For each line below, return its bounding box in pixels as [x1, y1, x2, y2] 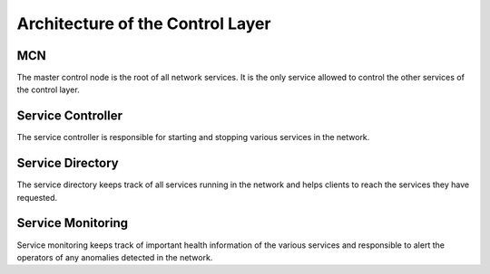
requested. [16, 192, 58, 203]
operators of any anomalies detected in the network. [16, 251, 213, 262]
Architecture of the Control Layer [16, 14, 271, 33]
